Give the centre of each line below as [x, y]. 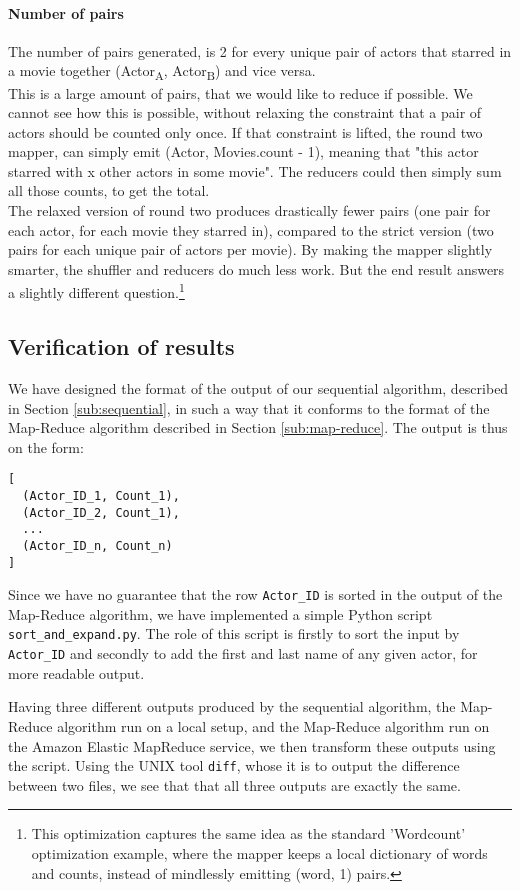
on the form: [46, 446]
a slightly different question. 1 [96, 291]
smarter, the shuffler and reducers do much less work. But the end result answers [256, 268]
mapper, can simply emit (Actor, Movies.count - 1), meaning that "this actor [243, 151]
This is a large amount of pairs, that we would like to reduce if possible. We [240, 92]
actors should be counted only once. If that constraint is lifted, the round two [245, 131]
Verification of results [121, 346]
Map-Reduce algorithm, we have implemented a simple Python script [220, 613]
